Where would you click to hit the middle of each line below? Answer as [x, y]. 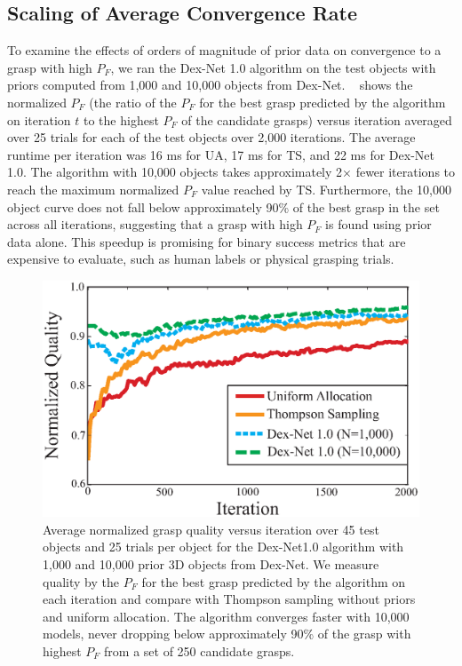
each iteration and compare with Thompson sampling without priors [229, 599]
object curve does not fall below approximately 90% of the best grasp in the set [223, 206]
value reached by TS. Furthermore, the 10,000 [326, 189]
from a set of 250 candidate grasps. [199, 650]
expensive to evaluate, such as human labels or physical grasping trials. [201, 259]
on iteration [39, 119]
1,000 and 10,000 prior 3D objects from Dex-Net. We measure [211, 563]
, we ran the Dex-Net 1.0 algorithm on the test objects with [273, 67]
